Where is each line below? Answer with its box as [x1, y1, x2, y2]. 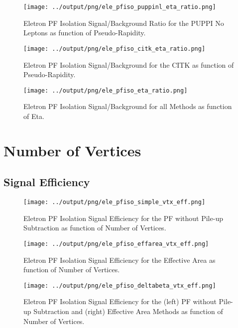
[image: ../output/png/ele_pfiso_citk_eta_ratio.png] [23, 45, 206, 52]
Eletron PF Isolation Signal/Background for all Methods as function [23, 101, 232, 111]
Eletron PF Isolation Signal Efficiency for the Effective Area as [23, 254, 216, 265]
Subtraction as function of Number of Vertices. [23, 222, 166, 233]
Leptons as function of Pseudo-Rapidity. [23, 27, 146, 38]
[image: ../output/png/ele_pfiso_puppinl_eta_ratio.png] [23, 3, 216, 10]
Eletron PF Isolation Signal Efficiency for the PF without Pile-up [23, 213, 223, 223]
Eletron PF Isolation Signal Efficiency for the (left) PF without [23, 296, 217, 307]
